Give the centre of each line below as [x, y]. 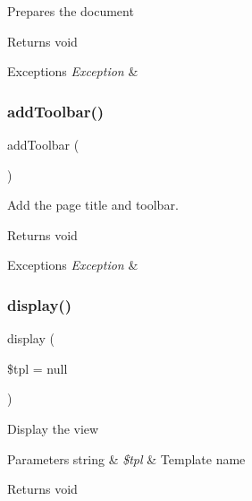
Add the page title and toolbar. [93, 205]
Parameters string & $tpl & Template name [126, 458]
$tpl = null [38, 368]
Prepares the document [71, 11]
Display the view [53, 428]
